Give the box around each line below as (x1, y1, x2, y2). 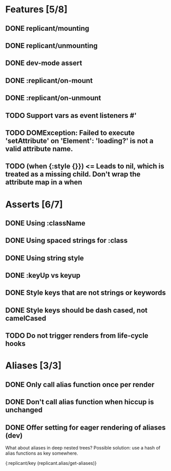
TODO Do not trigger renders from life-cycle (5, 332, 148, 340)
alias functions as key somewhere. (5, 450, 78, 457)
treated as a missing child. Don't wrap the (5, 170, 141, 179)
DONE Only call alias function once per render (5, 380, 155, 389)
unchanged (5, 406, 42, 415)
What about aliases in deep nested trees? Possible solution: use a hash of (5, 445, 161, 451)
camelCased (5, 314, 47, 322)
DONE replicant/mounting (5, 24, 90, 33)
